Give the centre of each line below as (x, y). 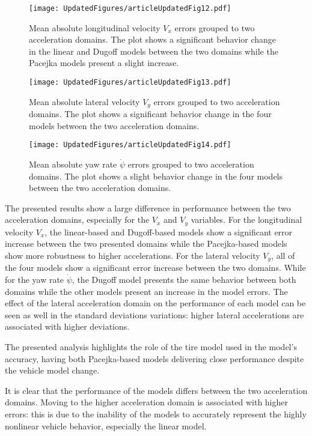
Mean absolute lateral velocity (84, 101)
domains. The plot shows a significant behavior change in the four (150, 114)
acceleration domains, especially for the (77, 220)
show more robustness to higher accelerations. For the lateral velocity (133, 255)
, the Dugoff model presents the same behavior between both (184, 280)
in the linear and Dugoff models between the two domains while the (154, 51)
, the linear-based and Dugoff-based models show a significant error (169, 232)
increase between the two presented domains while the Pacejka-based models (146, 244)
